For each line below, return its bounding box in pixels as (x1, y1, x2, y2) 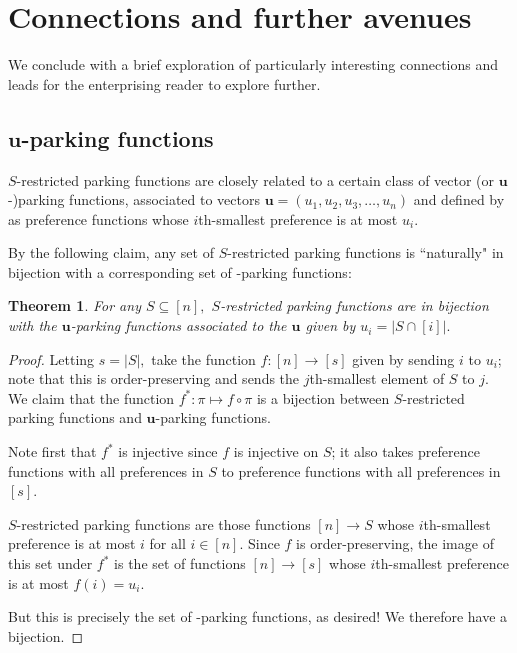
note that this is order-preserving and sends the (8, 368, 300, 389)
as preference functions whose (8, 208, 189, 229)
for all (149, 533, 186, 554)
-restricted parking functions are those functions (16, 513, 311, 534)
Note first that (8, 441, 97, 462)
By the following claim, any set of (8, 242, 214, 263)
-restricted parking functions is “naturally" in (227, 242, 504, 263)
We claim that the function (8, 387, 175, 408)
